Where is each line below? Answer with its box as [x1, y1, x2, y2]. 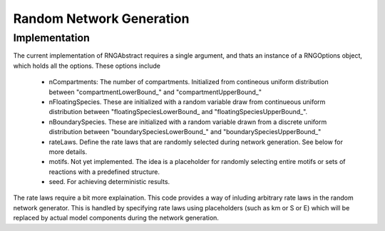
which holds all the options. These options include [13, 61, 160, 70]
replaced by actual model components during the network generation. [13, 214, 219, 222]
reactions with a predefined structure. [48, 168, 160, 176]
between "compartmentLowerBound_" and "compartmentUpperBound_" [48, 88, 262, 96]
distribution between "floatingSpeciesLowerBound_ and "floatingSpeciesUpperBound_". [48, 108, 308, 116]
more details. [48, 147, 88, 156]
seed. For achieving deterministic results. [48, 178, 170, 186]
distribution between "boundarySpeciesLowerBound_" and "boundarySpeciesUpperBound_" [48, 128, 322, 136]
